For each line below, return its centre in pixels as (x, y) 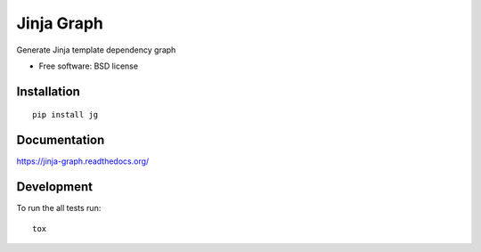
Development (55, 187)
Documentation (61, 140)
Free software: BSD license (88, 66)
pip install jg (65, 115)
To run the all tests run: (59, 208)
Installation (48, 91)
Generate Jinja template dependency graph (96, 50)
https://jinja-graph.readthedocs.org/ (83, 161)
